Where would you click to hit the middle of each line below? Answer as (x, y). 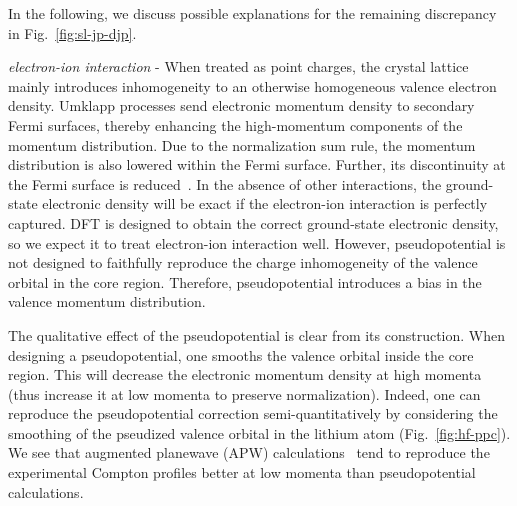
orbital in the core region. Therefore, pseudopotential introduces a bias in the (245, 281)
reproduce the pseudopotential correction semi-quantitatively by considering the (253, 413)
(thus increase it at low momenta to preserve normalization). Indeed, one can (244, 393)
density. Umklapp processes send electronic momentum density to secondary (241, 105)
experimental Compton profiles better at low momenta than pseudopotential (242, 472)
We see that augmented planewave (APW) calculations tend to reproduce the (249, 452)
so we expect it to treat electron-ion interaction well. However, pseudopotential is (257, 242)
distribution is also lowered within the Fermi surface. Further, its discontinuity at (257, 164)
